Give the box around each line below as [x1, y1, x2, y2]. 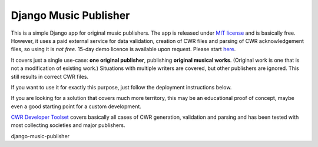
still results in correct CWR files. [11, 73, 89, 80]
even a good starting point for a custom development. [11, 103, 141, 110]
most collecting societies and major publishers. [11, 122, 125, 129]
